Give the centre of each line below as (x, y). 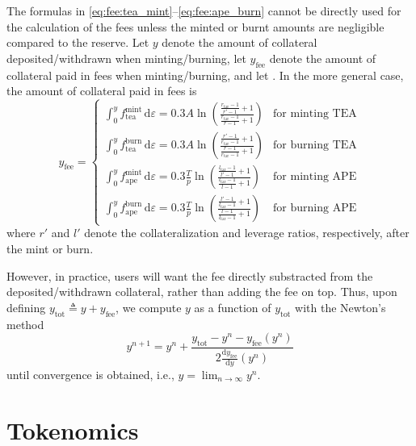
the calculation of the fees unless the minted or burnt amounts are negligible (195, 26)
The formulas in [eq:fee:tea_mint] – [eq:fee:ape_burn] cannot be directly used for (204, 10)
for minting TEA (315, 114)
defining (26, 307)
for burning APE (315, 208)
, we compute (149, 307)
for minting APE (315, 177)
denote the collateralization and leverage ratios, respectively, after (247, 233)
